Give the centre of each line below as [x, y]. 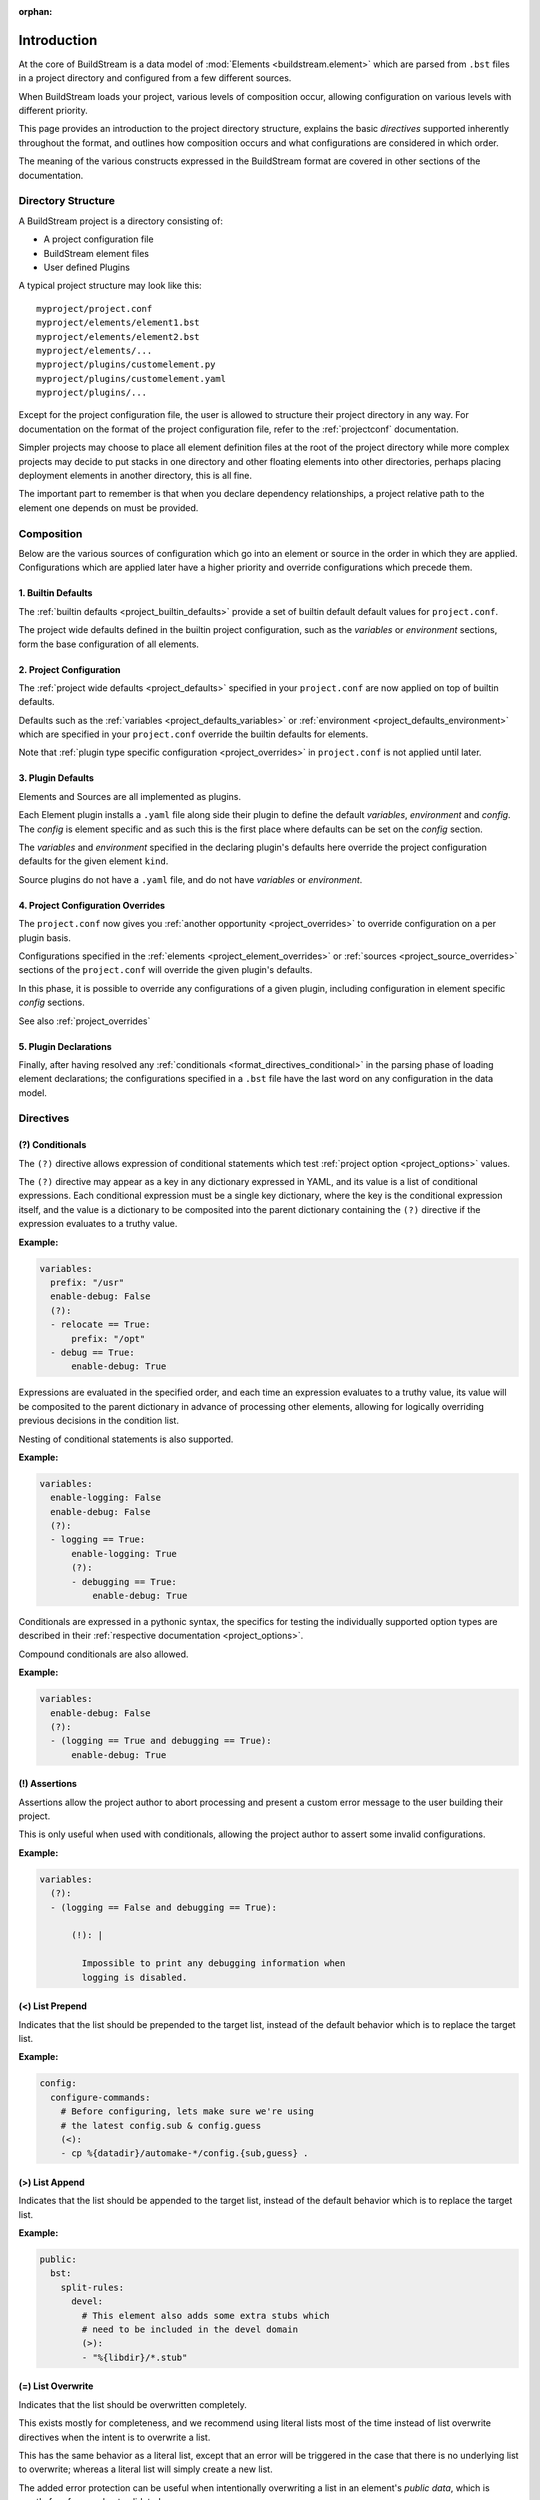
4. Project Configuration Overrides [91, 905]
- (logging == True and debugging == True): [161, 1741]
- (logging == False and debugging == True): [163, 1907]
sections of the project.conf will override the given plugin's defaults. [165, 970]
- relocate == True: [100, 1324]
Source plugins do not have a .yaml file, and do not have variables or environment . [190, 879]
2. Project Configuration [69, 669]
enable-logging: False [106, 1498]
